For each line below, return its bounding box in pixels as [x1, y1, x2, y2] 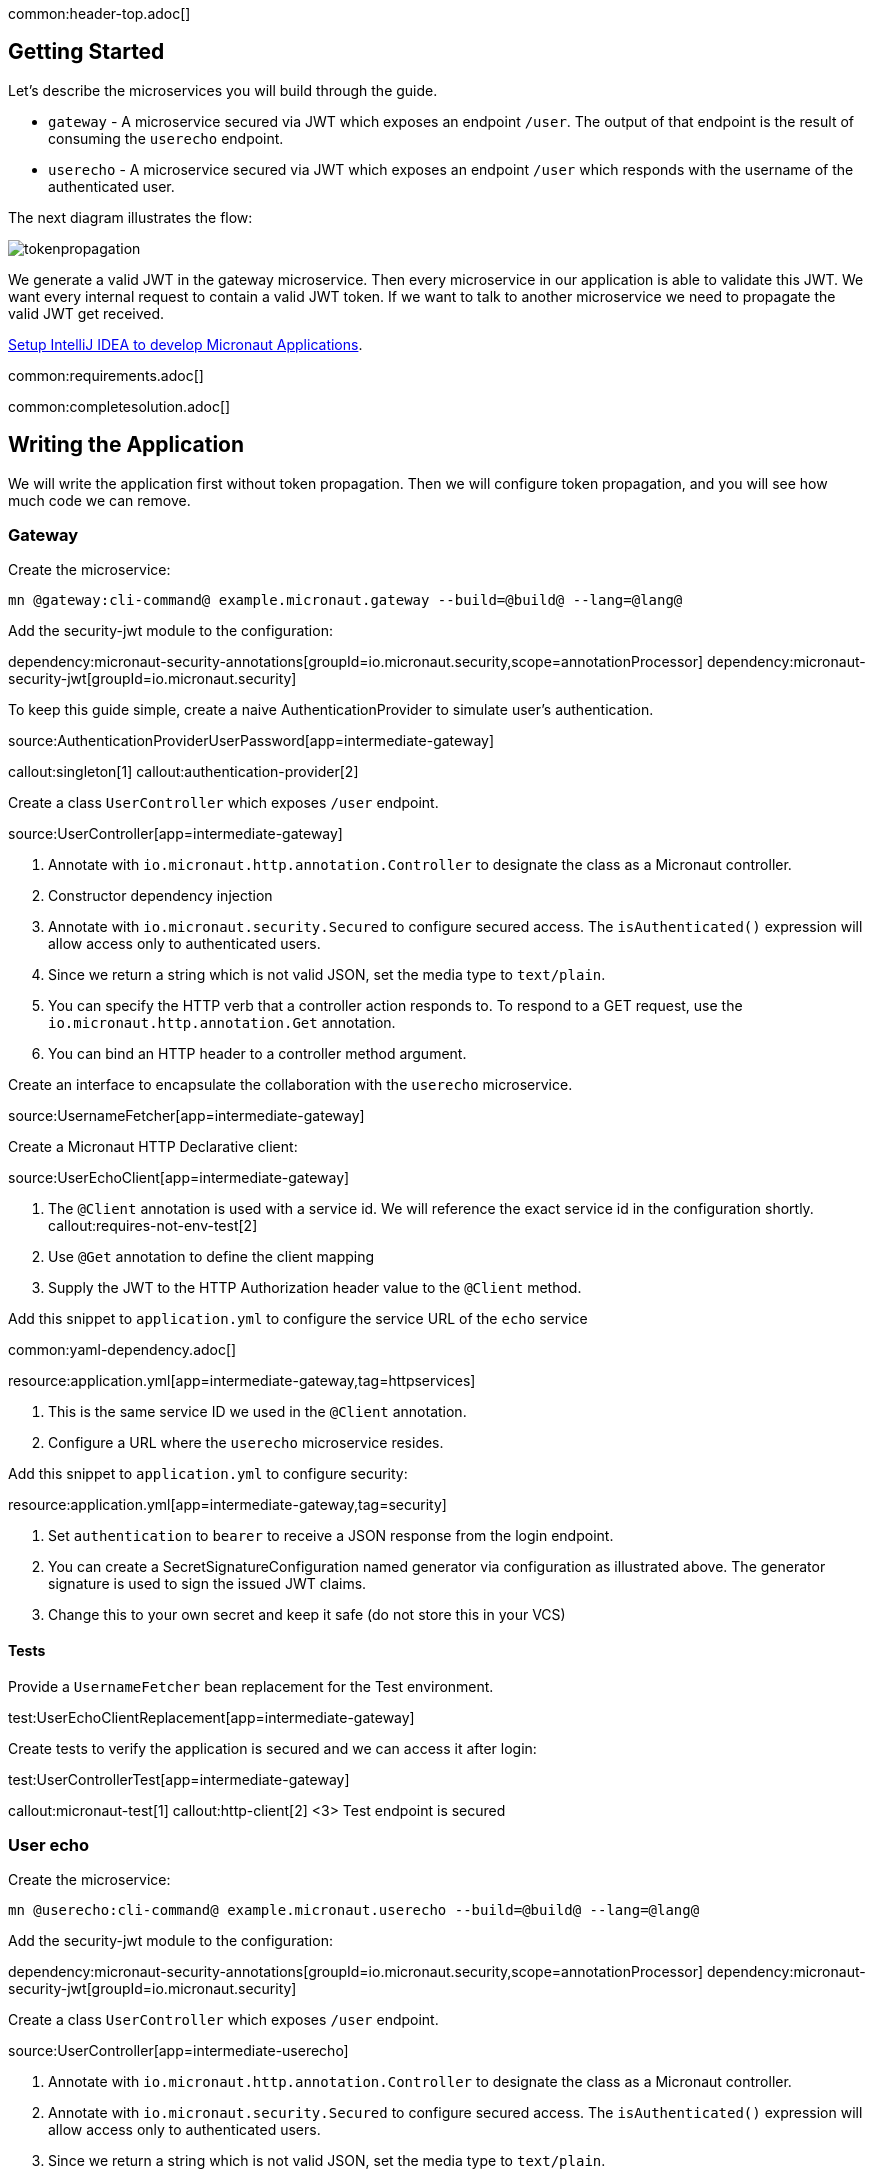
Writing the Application [8, 432, 245, 458]
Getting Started [8, 39, 165, 65]
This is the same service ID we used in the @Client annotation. [48, 1403, 467, 1421]
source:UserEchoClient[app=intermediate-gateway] [8, 1169, 350, 1187]
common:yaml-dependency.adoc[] [8, 1341, 237, 1359]
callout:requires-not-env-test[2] [48, 1217, 258, 1235]
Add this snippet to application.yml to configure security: [8, 1465, 408, 1483]
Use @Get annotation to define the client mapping [48, 1248, 375, 1266]
